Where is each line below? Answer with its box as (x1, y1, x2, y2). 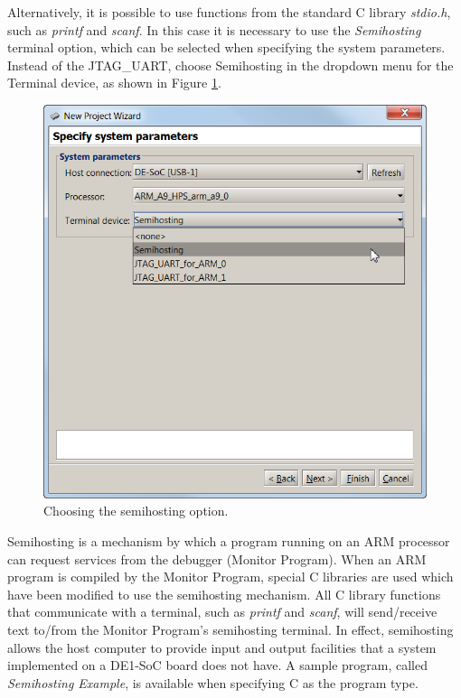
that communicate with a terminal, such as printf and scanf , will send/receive (7, 602, 437, 621)
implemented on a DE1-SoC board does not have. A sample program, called (7, 656, 428, 675)
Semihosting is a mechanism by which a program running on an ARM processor (7, 532, 450, 551)
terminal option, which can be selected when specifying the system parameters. (7, 38, 446, 57)
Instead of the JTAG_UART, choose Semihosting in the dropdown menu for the (7, 55, 454, 74)
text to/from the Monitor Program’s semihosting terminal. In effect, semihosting (7, 620, 454, 639)
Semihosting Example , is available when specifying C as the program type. (7, 673, 419, 692)
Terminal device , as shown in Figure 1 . (7, 73, 221, 92)
